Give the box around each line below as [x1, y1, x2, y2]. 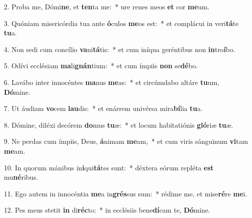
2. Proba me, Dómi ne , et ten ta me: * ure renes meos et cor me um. [4, 1, 209, 11]
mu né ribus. [4, 172, 38, 182]
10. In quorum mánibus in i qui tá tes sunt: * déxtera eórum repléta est [4, 162, 214, 172]
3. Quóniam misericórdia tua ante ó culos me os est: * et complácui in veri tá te [4, 18, 239, 28]
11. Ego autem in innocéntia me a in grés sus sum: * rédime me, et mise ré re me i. [4, 188, 248, 198]
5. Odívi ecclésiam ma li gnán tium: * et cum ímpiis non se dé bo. [4, 60, 198, 71]
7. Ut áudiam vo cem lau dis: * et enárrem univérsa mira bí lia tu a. [4, 103, 203, 113]
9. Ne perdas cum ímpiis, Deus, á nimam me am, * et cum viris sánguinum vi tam [4, 136, 248, 146]
